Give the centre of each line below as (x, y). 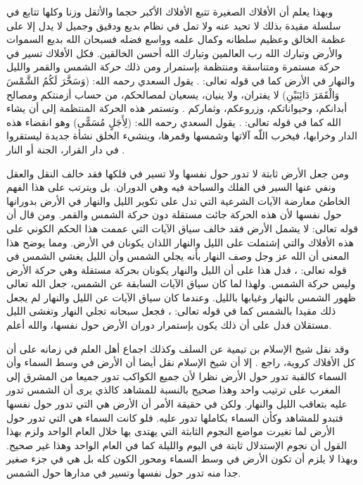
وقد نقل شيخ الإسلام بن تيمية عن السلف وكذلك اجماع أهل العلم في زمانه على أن (178, 348)
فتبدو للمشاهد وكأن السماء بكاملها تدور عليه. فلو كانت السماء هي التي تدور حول (175, 417)
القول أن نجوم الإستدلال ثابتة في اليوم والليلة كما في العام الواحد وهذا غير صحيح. (177, 445)
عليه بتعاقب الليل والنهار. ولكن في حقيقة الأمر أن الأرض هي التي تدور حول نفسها (177, 404)
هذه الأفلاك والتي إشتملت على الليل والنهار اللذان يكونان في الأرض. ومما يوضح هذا (180, 242)
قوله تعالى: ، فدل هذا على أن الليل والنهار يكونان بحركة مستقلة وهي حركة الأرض (177, 269)
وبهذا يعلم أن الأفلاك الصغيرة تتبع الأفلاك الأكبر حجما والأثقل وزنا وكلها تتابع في (170, 11)
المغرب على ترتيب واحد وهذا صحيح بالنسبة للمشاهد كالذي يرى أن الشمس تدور (174, 390)
